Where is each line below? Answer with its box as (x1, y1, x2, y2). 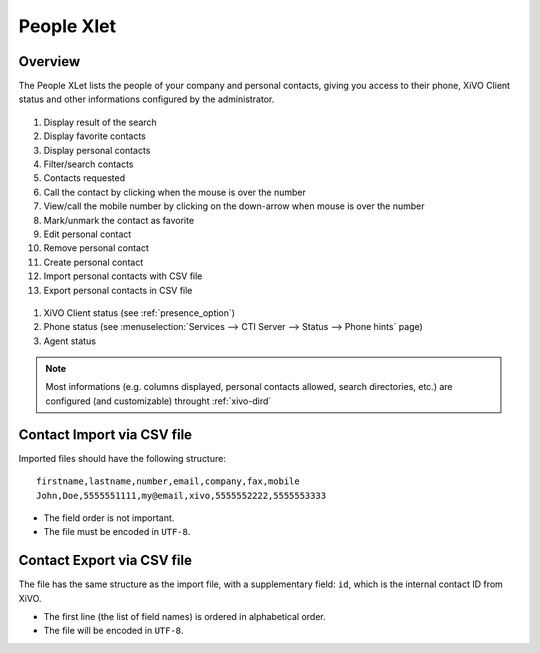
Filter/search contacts (43, 158, 134, 170)
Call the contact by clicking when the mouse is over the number (43, 186, 307, 198)
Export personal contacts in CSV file (43, 284, 193, 296)
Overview (18, 53, 81, 70)
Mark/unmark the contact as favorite (43, 214, 195, 226)
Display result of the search (43, 116, 157, 128)
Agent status (43, 335, 97, 347)
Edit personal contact (43, 228, 132, 240)
